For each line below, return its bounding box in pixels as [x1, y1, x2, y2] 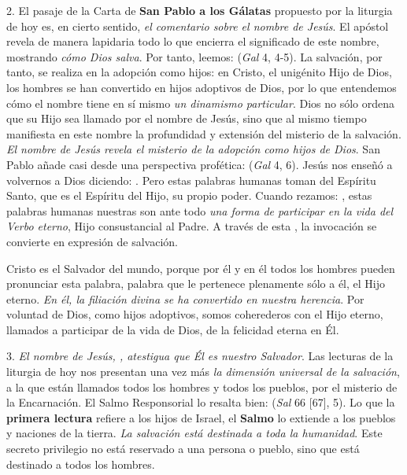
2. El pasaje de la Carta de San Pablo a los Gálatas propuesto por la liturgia [6, 2, 393, 18]
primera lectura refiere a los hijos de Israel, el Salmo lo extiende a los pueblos [6, 409, 396, 425]
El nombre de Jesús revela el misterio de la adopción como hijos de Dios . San [6, 141, 380, 157]
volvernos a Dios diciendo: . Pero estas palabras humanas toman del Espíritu [6, 171, 376, 188]
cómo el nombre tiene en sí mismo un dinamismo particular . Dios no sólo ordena [6, 94, 394, 111]
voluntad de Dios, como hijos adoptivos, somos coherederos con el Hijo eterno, [6, 306, 383, 322]
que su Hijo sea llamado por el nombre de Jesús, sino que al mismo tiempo [6, 110, 367, 127]
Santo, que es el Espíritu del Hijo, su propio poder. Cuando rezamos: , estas [6, 187, 372, 204]
